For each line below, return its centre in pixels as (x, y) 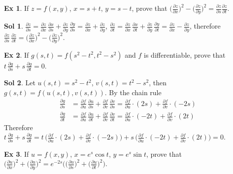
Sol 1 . (14, 26)
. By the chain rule (133, 92)
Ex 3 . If (17, 154)
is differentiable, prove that (185, 54)
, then (158, 83)
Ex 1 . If (17, 8)
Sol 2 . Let (20, 83)
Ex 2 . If (17, 54)
